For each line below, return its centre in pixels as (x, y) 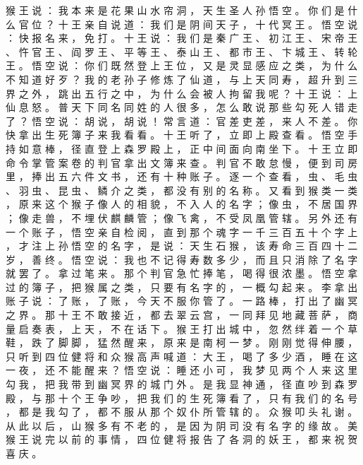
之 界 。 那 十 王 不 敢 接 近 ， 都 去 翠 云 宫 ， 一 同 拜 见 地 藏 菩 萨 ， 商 (182, 315)
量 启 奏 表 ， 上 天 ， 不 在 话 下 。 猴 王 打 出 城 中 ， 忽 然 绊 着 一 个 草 (182, 328)
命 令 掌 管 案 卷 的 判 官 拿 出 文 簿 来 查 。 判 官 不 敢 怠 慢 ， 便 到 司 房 (182, 162)
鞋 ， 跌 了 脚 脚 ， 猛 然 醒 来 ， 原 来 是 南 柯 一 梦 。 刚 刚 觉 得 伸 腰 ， (182, 342)
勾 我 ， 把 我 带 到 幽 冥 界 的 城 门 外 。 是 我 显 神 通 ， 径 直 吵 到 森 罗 (182, 384)
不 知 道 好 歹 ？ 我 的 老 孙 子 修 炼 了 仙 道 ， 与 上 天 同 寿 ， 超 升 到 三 (182, 79)
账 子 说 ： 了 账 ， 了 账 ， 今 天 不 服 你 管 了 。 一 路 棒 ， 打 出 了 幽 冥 (182, 301)
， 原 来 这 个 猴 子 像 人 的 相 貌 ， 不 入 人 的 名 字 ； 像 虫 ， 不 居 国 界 (182, 204)
